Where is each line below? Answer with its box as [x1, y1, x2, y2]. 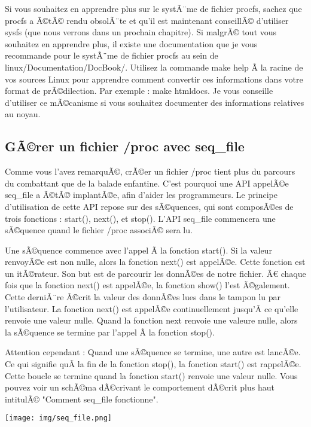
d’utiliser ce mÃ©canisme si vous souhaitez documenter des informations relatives [5, 96, 304, 108]
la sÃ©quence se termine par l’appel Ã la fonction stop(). [5, 325, 215, 338]
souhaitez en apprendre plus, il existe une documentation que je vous [5, 37, 258, 50]
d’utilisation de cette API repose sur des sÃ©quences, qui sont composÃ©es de [5, 200, 294, 212]
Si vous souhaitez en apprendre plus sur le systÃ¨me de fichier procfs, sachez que [5, 2, 302, 14]
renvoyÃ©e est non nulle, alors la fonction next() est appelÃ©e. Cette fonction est [5, 255, 306, 268]
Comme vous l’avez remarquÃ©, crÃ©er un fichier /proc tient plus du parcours [5, 165, 295, 178]
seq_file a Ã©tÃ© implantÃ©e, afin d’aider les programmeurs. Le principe [5, 188, 278, 201]
